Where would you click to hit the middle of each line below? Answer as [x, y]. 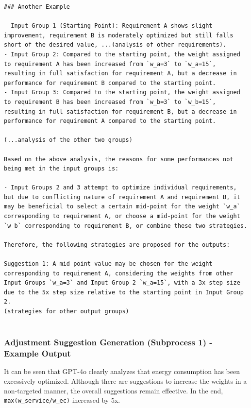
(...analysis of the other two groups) [68, 140]
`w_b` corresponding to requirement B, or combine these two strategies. [126, 226]
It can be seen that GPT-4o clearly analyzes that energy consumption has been [122, 371]
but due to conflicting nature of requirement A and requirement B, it [122, 197]
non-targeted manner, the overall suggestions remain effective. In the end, [114, 390]
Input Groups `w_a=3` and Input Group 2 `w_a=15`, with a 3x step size [122, 283]
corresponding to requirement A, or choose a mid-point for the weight [122, 216]
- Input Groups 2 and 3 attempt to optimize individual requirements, [120, 188]
